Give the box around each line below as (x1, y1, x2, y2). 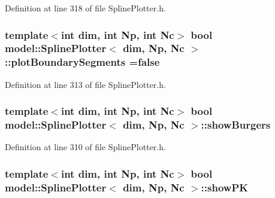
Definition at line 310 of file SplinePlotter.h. (5, 141, 166, 153)
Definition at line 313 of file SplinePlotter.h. (5, 78, 166, 90)
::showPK (201, 179, 249, 194)
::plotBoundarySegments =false (5, 54, 160, 69)
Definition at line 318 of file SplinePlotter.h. (5, 2, 166, 14)
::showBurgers (201, 117, 271, 132)
